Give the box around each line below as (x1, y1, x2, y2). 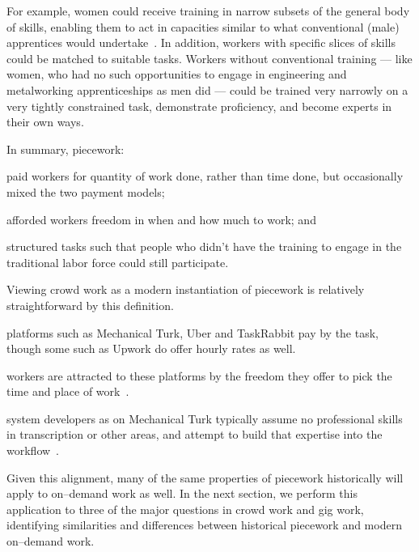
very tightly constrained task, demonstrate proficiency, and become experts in (6, 97, 392, 114)
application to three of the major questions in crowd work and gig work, (6, 500, 364, 517)
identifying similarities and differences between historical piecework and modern (6, 516, 402, 533)
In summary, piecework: (6, 140, 125, 157)
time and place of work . (6, 383, 129, 400)
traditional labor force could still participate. (6, 253, 229, 270)
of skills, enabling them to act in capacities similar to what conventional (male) (6, 18, 400, 35)
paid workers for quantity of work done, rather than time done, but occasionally (6, 168, 404, 185)
